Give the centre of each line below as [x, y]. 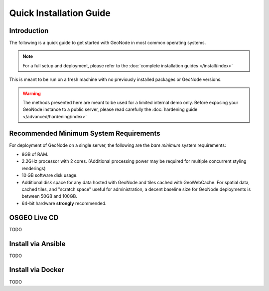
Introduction [29, 31]
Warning [32, 93]
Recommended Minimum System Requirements [85, 133]
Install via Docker [37, 270]
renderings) [34, 168]
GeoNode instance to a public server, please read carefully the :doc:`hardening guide [110, 109]
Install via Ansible [37, 244]
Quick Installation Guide [60, 13]
